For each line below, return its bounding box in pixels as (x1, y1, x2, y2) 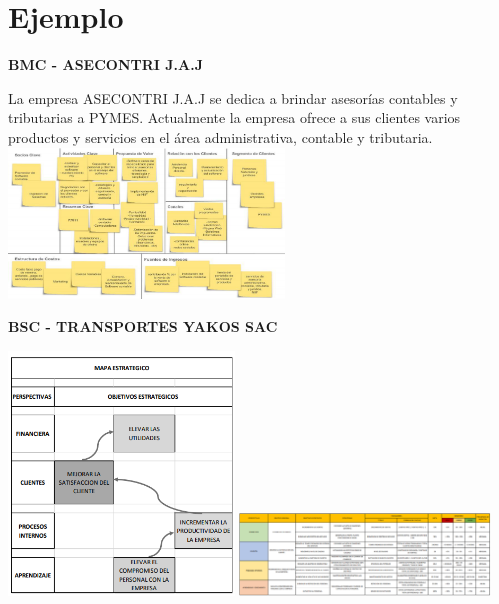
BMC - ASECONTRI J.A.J (8, 54, 203, 75)
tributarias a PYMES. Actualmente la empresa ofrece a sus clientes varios (8, 107, 461, 128)
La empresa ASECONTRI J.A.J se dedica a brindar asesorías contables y (8, 87, 458, 108)
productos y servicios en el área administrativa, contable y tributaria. (8, 126, 433, 147)
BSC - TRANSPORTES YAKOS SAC (8, 316, 278, 337)
